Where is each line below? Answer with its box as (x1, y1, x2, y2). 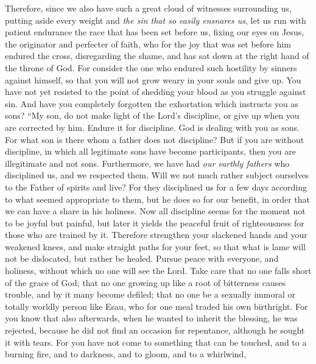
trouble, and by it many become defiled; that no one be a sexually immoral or (5, 288, 295, 301)
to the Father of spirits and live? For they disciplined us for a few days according (5, 180, 307, 193)
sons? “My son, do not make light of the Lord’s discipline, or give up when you (5, 109, 300, 122)
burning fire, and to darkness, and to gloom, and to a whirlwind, (5, 348, 247, 360)
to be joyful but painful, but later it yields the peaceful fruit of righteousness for (5, 216, 304, 229)
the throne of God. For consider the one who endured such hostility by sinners (5, 61, 297, 74)
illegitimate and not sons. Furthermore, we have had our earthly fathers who (5, 156, 290, 169)
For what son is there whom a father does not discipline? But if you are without (5, 133, 304, 145)
